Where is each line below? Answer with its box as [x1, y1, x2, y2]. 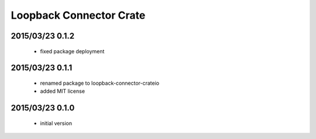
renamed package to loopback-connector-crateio [40, 79, 160, 86]
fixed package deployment [40, 47, 105, 55]
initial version [40, 120, 73, 127]
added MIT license [40, 88, 85, 95]
